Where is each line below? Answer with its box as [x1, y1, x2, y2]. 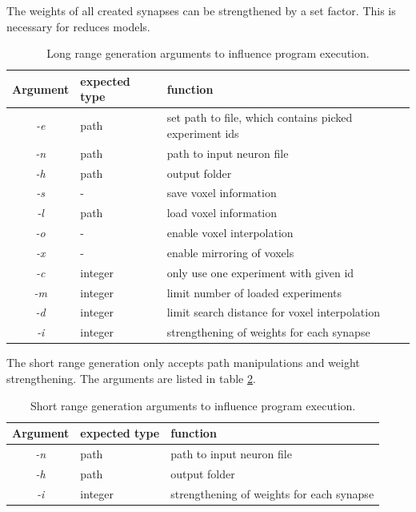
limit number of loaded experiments [166, 284, 342, 300]
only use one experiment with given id [166, 264, 354, 280]
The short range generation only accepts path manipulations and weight [6, 354, 360, 371]
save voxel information [166, 184, 277, 201]
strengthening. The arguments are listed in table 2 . [6, 369, 256, 386]
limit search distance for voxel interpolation [166, 304, 380, 321]
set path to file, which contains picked [166, 109, 353, 126]
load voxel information [166, 204, 278, 221]
